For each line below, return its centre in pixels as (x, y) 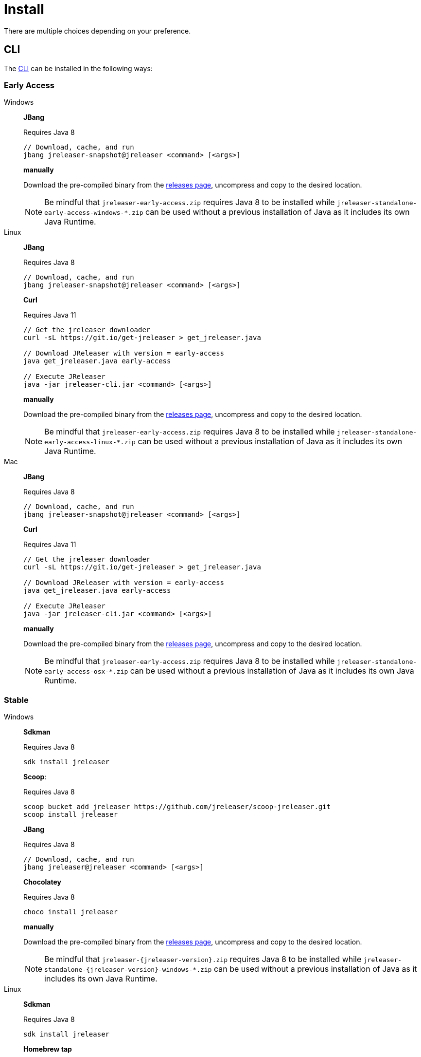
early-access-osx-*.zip (86, 672)
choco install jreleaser (70, 912)
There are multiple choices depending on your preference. (97, 31)
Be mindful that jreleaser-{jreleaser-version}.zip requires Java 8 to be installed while (203, 959)
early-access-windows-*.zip (94, 213)
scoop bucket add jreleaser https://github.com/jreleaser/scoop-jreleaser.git (177, 807)
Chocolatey (42, 882)
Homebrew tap (48, 1049)
